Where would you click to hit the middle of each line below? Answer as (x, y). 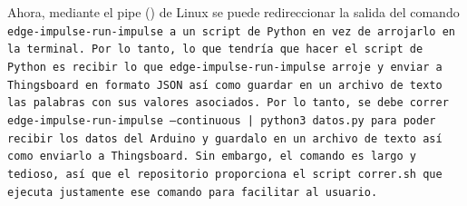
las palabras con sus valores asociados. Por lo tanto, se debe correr (228, 103)
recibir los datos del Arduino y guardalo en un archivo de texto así (225, 138)
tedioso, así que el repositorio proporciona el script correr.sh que (225, 174)
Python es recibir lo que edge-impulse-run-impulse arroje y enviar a (225, 67)
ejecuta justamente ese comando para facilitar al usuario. (193, 192)
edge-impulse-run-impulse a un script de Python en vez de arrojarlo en (231, 31)
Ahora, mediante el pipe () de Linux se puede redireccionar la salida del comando (233, 12)
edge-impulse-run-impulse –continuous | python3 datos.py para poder (222, 120)
